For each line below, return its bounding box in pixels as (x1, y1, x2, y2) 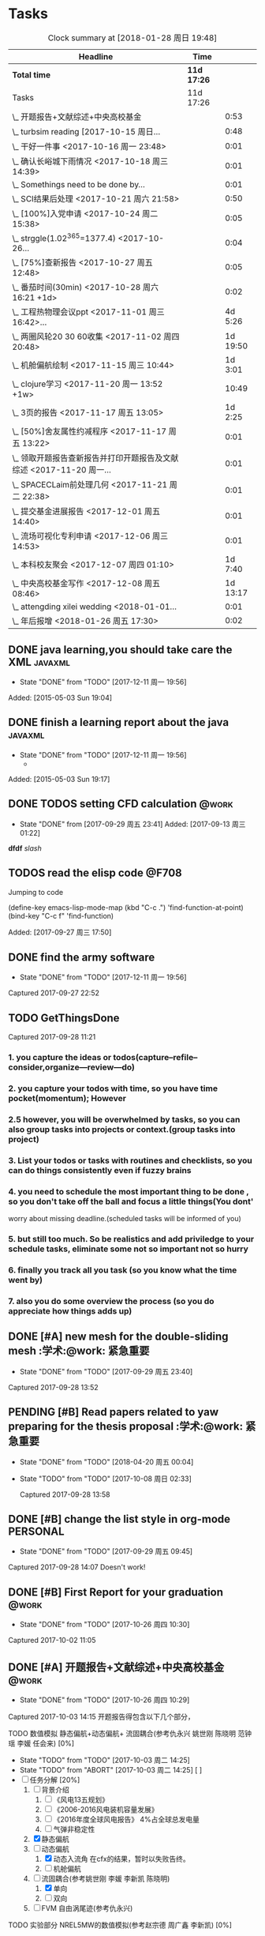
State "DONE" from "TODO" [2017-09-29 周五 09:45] (19, 1547, 193, 1556)
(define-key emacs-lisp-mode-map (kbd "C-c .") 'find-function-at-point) (8, 902, 244, 912)
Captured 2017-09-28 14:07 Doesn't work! (8, 1562, 146, 1572)
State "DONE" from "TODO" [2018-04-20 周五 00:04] (19, 1457, 194, 1466)
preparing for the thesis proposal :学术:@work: (8, 1419, 243, 1434)
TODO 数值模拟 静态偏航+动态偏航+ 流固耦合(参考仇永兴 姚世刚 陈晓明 (8, 1728, 237, 1738)
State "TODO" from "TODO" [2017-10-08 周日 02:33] (19, 1474, 192, 1483)
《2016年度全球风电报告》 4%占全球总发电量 (53, 1814, 200, 1824)
